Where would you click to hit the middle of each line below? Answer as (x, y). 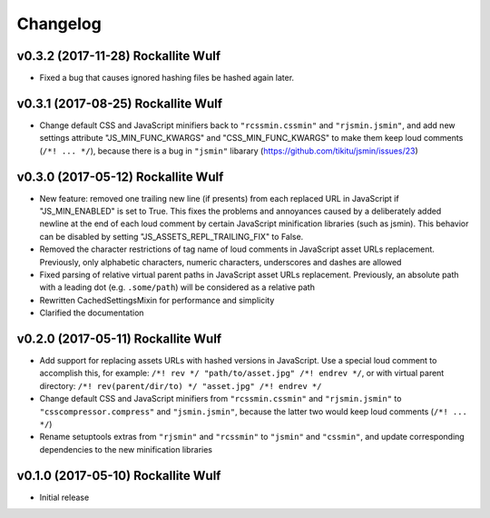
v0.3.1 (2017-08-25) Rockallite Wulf (119, 103)
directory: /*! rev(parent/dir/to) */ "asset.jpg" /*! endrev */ (181, 385)
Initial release (64, 497)
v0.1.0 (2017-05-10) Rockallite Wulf (119, 476)
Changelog (59, 24)
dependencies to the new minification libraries (126, 449)
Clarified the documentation (92, 313)
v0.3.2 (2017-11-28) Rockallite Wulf (119, 56)
